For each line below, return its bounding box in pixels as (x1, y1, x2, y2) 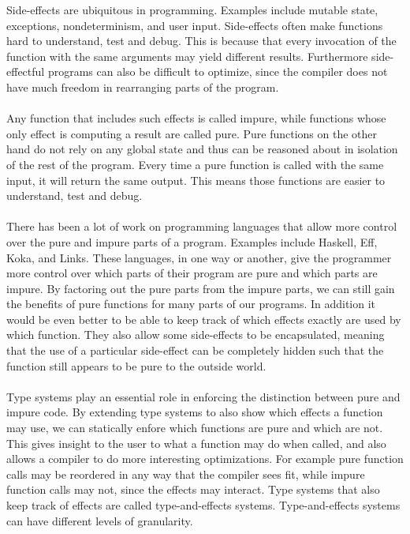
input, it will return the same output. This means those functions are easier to (6, 171, 386, 188)
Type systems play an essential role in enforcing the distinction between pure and (6, 388, 401, 404)
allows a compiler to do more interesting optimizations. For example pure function (6, 450, 404, 467)
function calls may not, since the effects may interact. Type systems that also (6, 481, 380, 498)
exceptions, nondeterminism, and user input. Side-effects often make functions (6, 17, 383, 33)
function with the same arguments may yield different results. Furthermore (6, 47, 368, 64)
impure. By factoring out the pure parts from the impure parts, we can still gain (6, 280, 395, 296)
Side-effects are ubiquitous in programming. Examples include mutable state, (6, 2, 378, 17)
